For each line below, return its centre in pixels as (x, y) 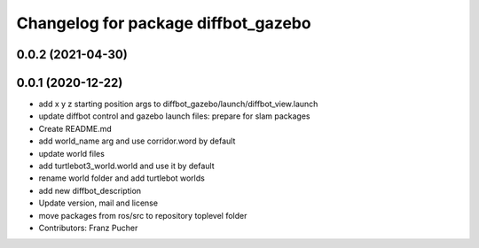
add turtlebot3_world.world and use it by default (126, 166)
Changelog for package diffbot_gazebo (164, 23)
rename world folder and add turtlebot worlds (122, 178)
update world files (72, 153)
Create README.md (75, 128)
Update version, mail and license (98, 203)
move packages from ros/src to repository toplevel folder (143, 215)
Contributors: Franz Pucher (88, 228)
